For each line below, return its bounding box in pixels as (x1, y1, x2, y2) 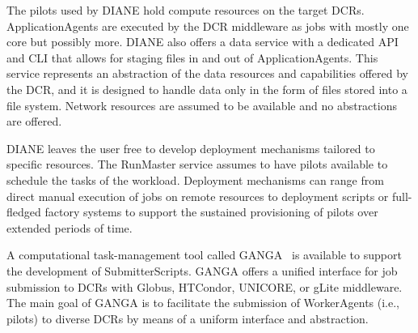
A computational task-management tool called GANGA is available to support (6, 246, 402, 263)
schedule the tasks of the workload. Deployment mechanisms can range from (6, 171, 384, 188)
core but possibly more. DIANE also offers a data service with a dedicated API (6, 33, 399, 50)
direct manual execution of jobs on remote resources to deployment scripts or (6, 187, 389, 204)
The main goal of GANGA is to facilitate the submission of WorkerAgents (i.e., (6, 294, 399, 311)
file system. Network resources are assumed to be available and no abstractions (6, 96, 397, 113)
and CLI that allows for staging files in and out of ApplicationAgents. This (6, 49, 378, 66)
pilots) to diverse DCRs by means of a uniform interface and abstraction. (6, 310, 369, 327)
